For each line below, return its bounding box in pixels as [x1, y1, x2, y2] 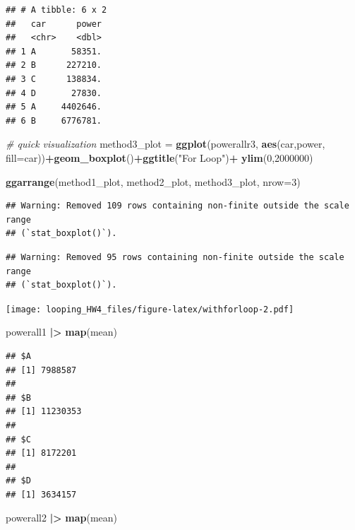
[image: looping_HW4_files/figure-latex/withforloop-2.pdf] [6, 304, 294, 314]
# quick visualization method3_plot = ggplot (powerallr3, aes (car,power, [6, 136, 325, 151]
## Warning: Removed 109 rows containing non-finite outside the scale [6, 201, 349, 211]
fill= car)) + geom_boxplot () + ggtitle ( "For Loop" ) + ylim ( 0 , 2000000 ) [6, 150, 313, 165]
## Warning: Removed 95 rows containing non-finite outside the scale [6, 252, 344, 262]
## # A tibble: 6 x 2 [6, 5, 107, 15]
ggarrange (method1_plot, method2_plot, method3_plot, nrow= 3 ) [6, 174, 301, 189]
